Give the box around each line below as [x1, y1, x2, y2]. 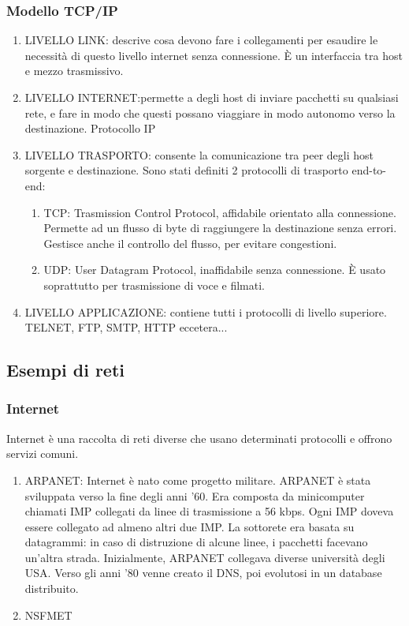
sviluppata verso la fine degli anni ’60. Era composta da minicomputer [24, 487, 365, 504]
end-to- [351, 162, 387, 178]
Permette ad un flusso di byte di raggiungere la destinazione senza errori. [43, 219, 397, 236]
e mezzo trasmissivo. [24, 62, 124, 79]
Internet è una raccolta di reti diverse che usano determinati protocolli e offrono [6, 429, 392, 446]
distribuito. [24, 580, 79, 597]
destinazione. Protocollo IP [24, 120, 156, 137]
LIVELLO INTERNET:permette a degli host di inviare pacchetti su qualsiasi [24, 89, 399, 105]
